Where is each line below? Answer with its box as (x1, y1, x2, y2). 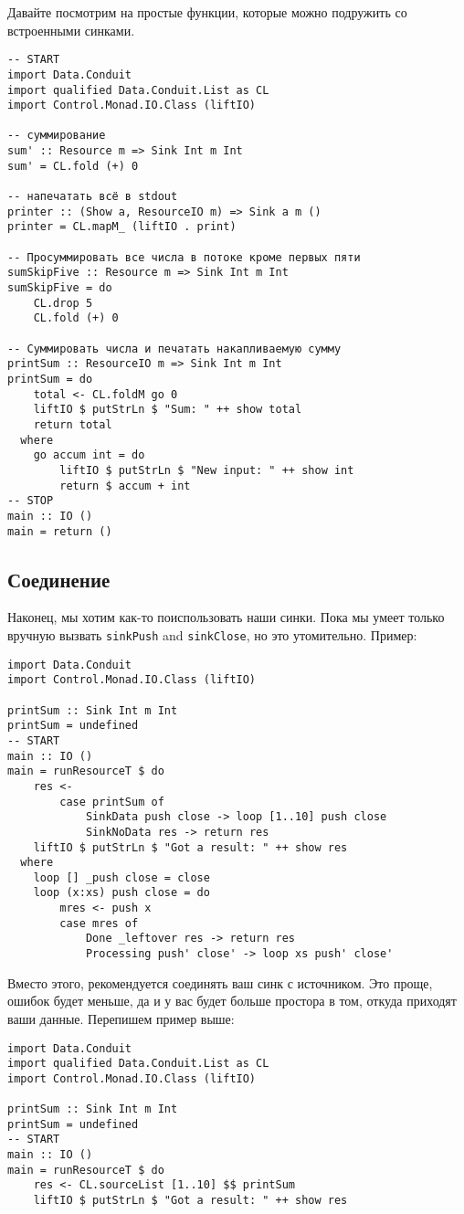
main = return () (7, 524, 112, 538)
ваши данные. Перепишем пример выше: (7, 1008, 235, 1028)
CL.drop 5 (33, 296, 93, 310)
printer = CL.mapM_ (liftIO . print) (7, 220, 237, 234)
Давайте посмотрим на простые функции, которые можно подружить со (7, 3, 407, 21)
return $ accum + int (59, 479, 191, 492)
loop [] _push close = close (33, 871, 210, 884)
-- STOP (7, 494, 54, 508)
